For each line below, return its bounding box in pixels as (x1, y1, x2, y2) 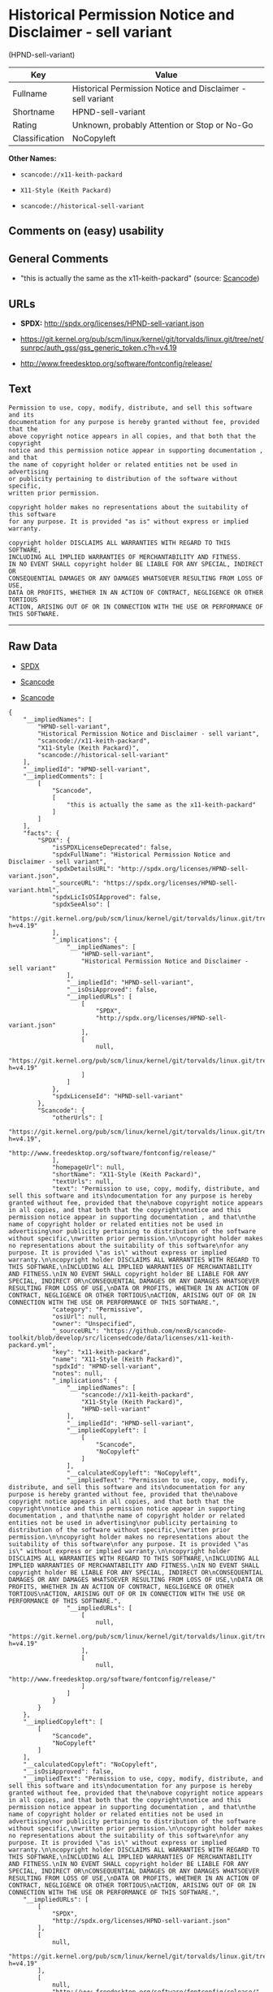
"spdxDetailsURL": (51, 864, 115, 873)
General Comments (8, 252, 109, 266)
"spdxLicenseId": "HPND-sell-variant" (51, 1092, 184, 1100)
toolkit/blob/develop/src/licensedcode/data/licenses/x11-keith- (8, 1334, 234, 1342)
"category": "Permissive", (51, 1306, 144, 1314)
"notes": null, (51, 1369, 104, 1378)
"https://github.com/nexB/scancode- (102, 1327, 227, 1335)
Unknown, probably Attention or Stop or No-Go (71, 119, 253, 131)
